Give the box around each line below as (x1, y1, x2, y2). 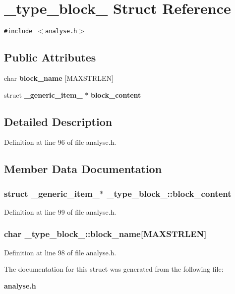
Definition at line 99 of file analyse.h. (4, 206, 117, 217)
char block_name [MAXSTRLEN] (4, 72, 114, 83)
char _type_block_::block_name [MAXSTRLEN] (4, 228, 207, 240)
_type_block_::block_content (107, 187, 232, 199)
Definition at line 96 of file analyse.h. (4, 137, 117, 147)
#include (4, 28, 33, 35)
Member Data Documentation (4, 161, 162, 176)
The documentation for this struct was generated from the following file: (4, 264, 224, 274)
